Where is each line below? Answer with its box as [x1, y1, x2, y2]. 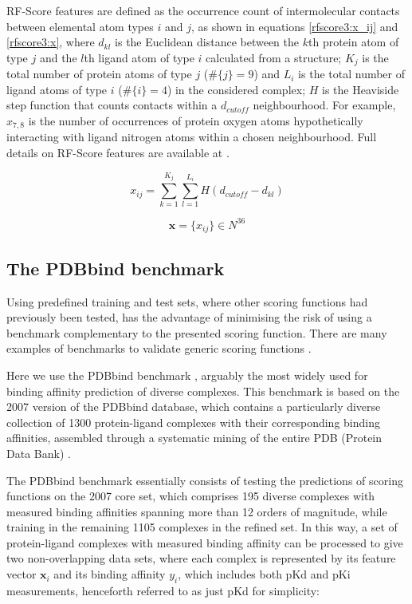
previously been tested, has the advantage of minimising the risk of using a [6, 309, 372, 326]
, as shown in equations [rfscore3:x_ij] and [190, 18, 398, 34]
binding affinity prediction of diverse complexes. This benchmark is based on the [6, 382, 400, 399]
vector [6, 566, 37, 582]
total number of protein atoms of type [6, 65, 192, 82]
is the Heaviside [322, 81, 399, 97]
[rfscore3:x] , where [6, 34, 95, 50]
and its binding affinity [53, 566, 166, 582]
